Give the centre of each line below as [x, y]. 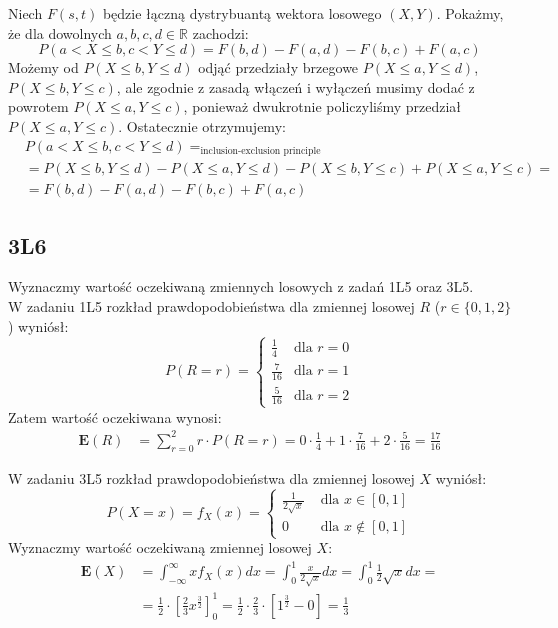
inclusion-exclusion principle [260, 151]
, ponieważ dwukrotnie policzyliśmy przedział [322, 106]
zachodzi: [220, 32]
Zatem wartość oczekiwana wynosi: [115, 416]
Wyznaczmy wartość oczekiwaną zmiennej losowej [160, 547]
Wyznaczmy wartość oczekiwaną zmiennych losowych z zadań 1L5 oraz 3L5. [241, 286]
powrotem [38, 106]
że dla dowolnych [60, 32]
